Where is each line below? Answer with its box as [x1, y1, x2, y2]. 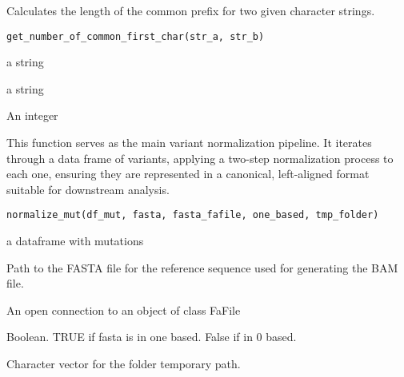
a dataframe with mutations [6, 232, 144, 249]
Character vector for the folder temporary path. [6, 355, 241, 372]
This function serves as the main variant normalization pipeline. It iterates [6, 134, 372, 151]
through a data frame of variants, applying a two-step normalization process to [6, 149, 394, 166]
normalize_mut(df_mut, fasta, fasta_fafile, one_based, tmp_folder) [6, 209, 379, 221]
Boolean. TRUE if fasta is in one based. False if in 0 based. [6, 328, 297, 345]
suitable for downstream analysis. [6, 181, 170, 197]
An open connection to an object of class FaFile [6, 301, 241, 318]
